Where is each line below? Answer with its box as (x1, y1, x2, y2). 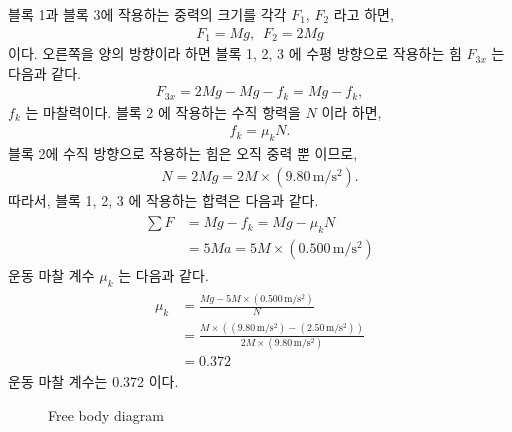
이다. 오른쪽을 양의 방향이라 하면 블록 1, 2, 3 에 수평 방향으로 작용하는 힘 (8, 43, 462, 64)
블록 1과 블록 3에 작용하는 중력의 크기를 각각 (8, 4, 287, 24)
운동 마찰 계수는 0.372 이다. (8, 370, 179, 391)
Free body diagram (48, 404, 164, 425)
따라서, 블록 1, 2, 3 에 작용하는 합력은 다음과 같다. (8, 189, 319, 210)
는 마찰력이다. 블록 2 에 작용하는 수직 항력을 (25, 101, 301, 122)
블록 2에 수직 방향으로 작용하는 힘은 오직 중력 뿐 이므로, (8, 143, 358, 164)
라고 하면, (333, 4, 394, 24)
